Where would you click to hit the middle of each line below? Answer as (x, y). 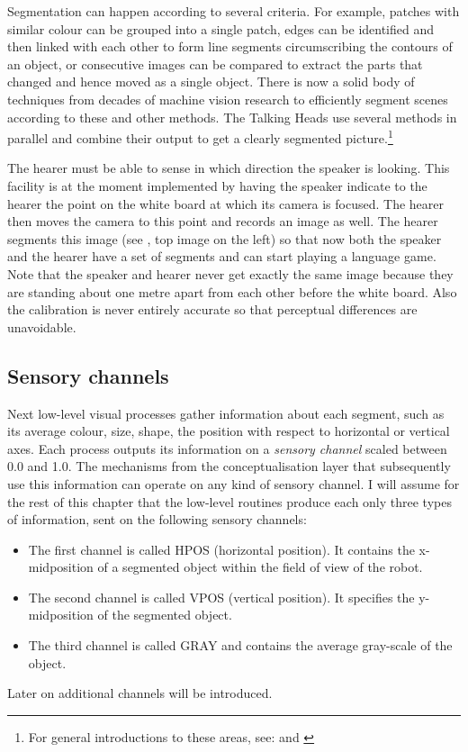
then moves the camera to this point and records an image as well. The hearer (223, 221)
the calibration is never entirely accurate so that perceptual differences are (212, 309)
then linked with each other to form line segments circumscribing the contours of (230, 46)
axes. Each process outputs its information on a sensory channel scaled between (227, 448)
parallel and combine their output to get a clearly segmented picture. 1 (200, 136)
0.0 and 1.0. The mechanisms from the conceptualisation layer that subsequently (229, 466)
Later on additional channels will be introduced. (140, 693)
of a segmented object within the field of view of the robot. (260, 567)
